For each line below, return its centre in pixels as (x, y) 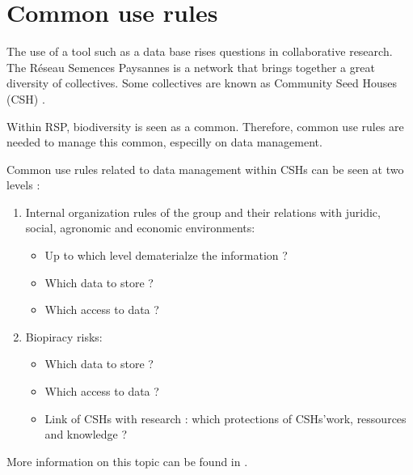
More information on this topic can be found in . (127, 461)
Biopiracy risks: (64, 336)
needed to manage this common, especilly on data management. (164, 142)
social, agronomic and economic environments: (140, 228)
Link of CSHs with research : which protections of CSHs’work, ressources (225, 418)
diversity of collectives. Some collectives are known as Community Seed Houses (202, 83)
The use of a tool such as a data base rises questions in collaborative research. (200, 51)
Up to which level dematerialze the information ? (166, 255)
